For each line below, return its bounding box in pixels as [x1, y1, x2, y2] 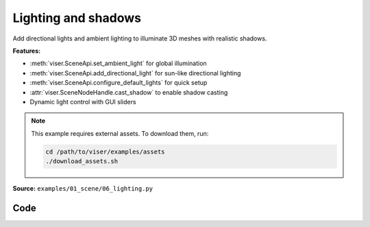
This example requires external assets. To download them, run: [31, 129, 209, 137]
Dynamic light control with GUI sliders [29, 97, 136, 106]
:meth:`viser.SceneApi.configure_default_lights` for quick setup [29, 79, 208, 87]
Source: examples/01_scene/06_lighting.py [12, 184, 153, 193]
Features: [12, 47, 41, 55]
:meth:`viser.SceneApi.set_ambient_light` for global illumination [29, 59, 207, 68]
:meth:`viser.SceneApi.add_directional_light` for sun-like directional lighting [29, 69, 241, 77]
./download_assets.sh [45, 158, 119, 165]
